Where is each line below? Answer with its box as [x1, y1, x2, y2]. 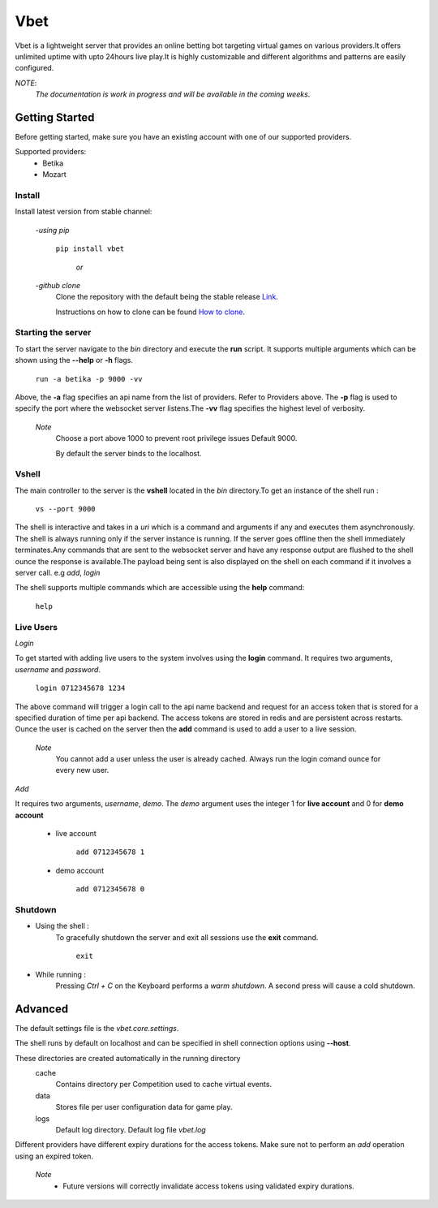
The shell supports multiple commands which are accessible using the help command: [15, 583, 305, 593]
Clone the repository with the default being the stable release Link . [55, 292, 279, 302]
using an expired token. [15, 1151, 93, 1161]
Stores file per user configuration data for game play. [55, 1102, 233, 1112]
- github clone [35, 280, 81, 290]
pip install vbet [55, 244, 125, 253]
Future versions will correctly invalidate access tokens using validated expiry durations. [62, 1181, 354, 1191]
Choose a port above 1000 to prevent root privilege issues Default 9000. [55, 434, 298, 443]
